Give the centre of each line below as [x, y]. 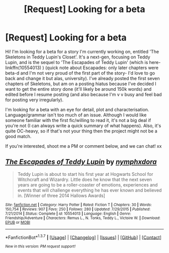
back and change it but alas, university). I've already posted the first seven [82, 78]
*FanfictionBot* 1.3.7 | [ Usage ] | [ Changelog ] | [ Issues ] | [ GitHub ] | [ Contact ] [83, 237]
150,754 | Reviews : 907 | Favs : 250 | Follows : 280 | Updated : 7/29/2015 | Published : [78, 209]
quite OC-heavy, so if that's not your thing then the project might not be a [81, 131]
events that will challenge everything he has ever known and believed [90, 190]
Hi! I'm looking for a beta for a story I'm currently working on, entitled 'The [82, 51]
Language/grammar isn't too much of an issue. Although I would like [76, 115]
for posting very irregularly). [34, 100]
